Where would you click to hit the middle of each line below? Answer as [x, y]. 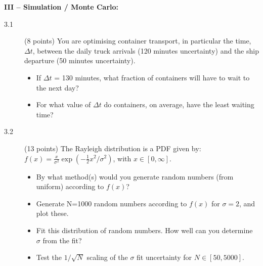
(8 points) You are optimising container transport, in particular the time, [138, 41]
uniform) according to [70, 186]
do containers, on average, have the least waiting [179, 104]
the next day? [57, 87]
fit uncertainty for [164, 257]
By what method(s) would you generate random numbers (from [135, 176]
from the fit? [62, 240]
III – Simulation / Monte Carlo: [61, 7]
